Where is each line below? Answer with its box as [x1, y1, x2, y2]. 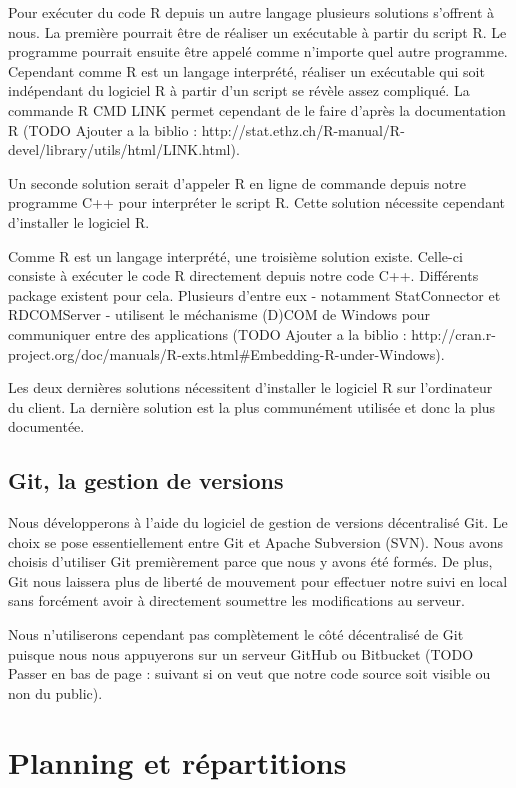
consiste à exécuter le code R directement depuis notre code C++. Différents [8, 265, 479, 286]
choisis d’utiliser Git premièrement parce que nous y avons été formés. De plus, [8, 551, 493, 572]
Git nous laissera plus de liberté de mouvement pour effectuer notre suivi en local [8, 570, 508, 591]
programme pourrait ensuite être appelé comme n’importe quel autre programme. [8, 41, 508, 62]
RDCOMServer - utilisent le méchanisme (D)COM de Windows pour [8, 304, 431, 325]
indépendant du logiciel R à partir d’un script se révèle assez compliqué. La [8, 80, 470, 101]
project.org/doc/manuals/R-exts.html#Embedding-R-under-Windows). [8, 343, 445, 364]
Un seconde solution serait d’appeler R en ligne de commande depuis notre [8, 172, 466, 193]
